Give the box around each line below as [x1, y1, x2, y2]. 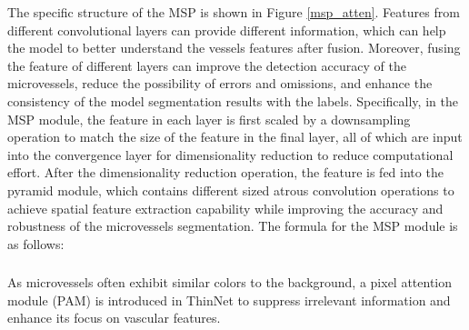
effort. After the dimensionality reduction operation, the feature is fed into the [7, 163, 444, 182]
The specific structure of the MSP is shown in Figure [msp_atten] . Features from [7, 3, 460, 21]
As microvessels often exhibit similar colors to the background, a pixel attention [7, 273, 453, 292]
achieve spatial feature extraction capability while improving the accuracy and [7, 198, 444, 217]
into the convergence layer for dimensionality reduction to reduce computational [7, 145, 454, 164]
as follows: [7, 234, 65, 253]
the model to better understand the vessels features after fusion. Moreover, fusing [7, 38, 461, 57]
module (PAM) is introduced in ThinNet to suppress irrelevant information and [7, 290, 451, 309]
